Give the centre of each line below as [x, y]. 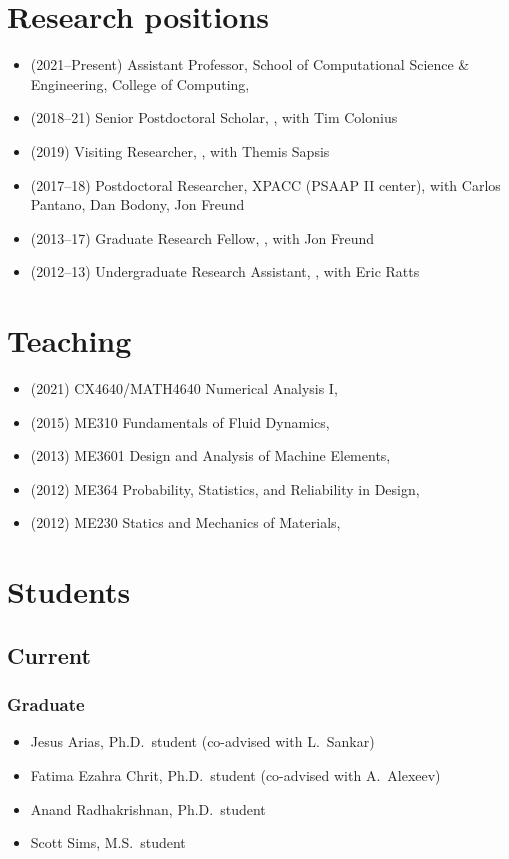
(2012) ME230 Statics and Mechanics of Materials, [185, 522]
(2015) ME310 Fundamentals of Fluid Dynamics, [180, 421]
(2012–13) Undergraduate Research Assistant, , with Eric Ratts [225, 271]
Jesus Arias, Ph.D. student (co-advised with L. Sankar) [202, 741]
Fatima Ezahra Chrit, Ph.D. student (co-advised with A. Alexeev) [235, 774]
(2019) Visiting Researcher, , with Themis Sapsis [180, 150]
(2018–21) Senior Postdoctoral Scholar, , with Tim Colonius [214, 117]
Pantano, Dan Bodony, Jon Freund [137, 204]
